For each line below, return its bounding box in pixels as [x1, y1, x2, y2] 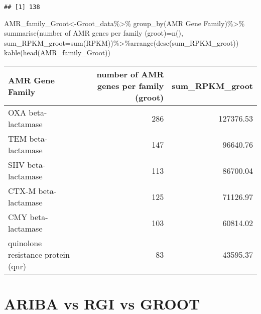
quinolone [8, 237, 42, 249]
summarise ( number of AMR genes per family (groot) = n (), [4, 28, 183, 38]
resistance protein [8, 249, 70, 261]
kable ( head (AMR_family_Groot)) [4, 47, 110, 58]
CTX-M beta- [8, 185, 57, 197]
